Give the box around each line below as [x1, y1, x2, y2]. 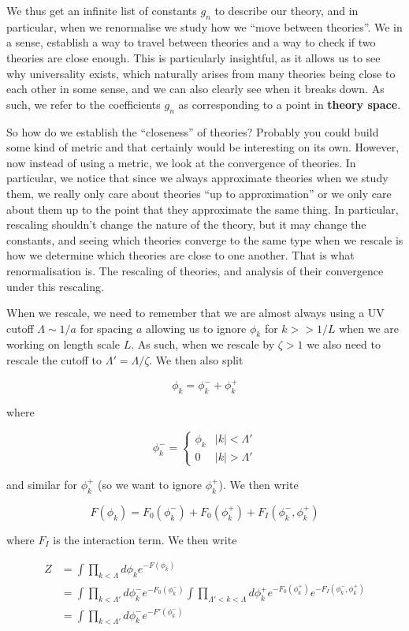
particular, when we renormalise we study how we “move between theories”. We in [6, 18, 403, 35]
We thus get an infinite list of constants [6, 2, 197, 18]
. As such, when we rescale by [131, 336, 275, 353]
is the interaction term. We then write [53, 531, 237, 547]
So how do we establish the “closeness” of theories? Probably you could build [6, 123, 379, 140]
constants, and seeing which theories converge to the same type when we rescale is [6, 231, 403, 248]
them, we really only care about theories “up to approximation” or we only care [6, 185, 392, 201]
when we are [339, 319, 399, 336]
